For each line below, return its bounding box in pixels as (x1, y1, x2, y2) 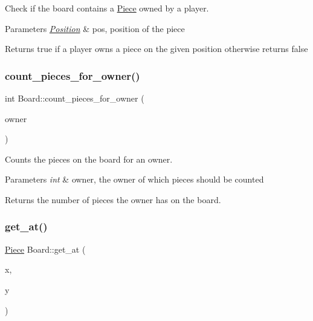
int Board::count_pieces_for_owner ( (5, 92, 144, 104)
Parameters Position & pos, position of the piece (5, 22, 185, 34)
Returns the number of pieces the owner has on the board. (5, 193, 221, 206)
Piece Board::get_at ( (5, 242, 86, 255)
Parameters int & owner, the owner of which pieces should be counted (5, 173, 264, 186)
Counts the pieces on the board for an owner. (5, 152, 173, 165)
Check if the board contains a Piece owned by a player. (5, 2, 209, 14)
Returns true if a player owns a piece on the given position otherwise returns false (5, 42, 308, 55)
